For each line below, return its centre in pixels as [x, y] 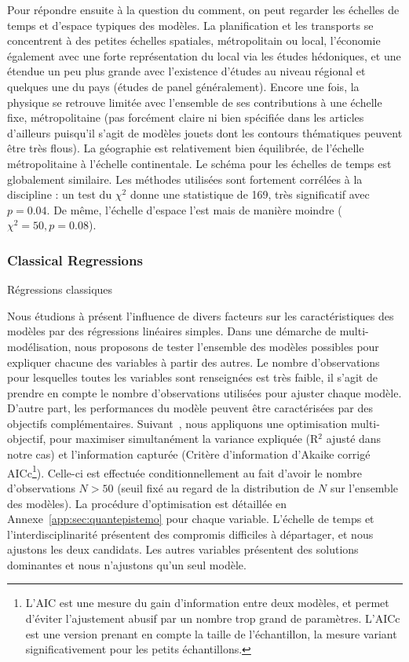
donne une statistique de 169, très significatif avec [250, 194]
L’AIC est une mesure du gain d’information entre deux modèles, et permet [207, 603]
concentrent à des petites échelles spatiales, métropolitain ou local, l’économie [194, 40]
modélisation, [39, 346]
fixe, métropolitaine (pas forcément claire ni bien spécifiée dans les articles [186, 117]
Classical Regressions [75, 260]
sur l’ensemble [364, 487]
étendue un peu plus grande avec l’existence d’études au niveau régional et [186, 71]
